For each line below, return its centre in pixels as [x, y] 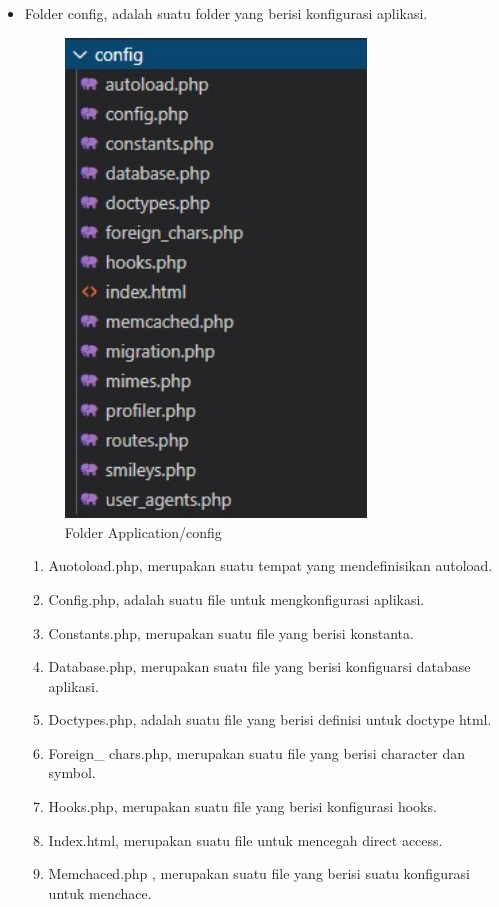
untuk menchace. [100, 892]
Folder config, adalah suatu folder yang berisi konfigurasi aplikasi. [226, 13]
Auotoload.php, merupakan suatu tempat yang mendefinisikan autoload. [270, 565]
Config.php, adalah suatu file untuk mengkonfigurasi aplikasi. [236, 598]
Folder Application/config [143, 531]
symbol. [72, 772]
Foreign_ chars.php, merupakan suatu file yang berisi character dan [257, 752]
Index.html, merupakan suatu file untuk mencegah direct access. [245, 839]
